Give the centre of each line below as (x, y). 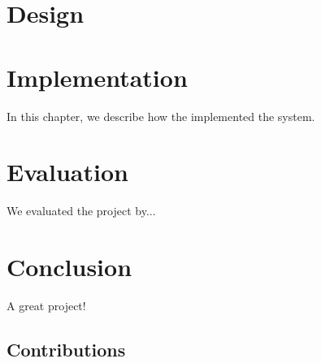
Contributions (66, 349)
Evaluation (67, 172)
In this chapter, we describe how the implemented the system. (161, 116)
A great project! (46, 305)
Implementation (97, 77)
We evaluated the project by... (81, 211)
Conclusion (69, 266)
